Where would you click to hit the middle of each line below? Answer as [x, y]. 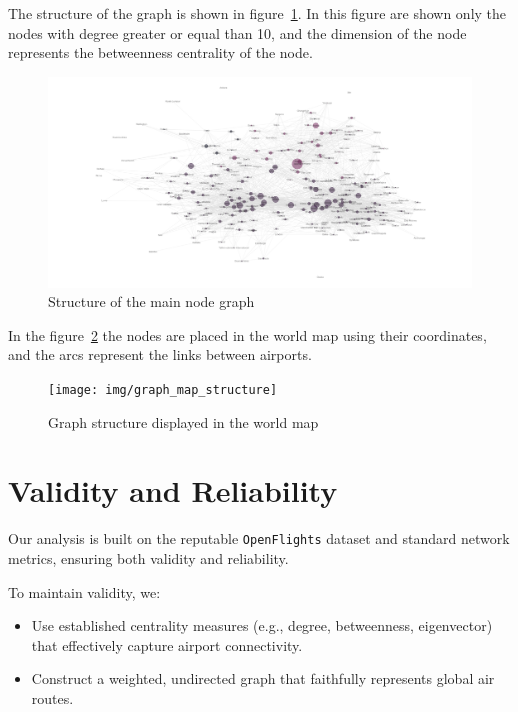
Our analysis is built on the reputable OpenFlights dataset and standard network [259, 538]
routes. [52, 697]
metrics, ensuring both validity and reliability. [148, 557]
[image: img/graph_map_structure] [163, 389]
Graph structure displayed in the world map [183, 421]
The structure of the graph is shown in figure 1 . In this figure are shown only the [257, 13]
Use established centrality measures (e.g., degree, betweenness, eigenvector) [262, 625]
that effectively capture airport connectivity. [167, 644]
